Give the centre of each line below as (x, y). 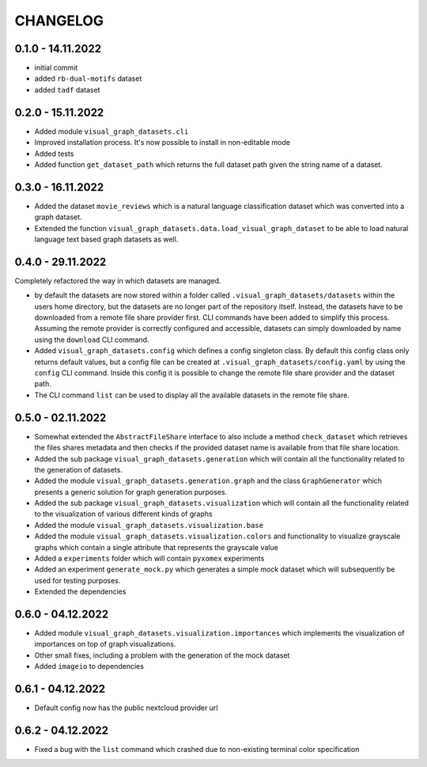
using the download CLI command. (92, 340)
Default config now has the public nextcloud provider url (126, 708)
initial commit (56, 68)
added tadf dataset (67, 89)
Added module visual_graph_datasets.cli (111, 131)
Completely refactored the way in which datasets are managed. (118, 280)
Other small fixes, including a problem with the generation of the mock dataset (162, 655)
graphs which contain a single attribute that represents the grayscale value (156, 547)
